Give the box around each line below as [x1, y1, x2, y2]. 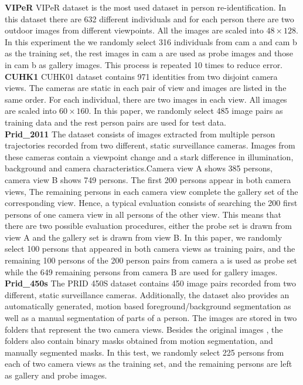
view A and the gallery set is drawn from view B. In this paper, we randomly [5, 231, 282, 243]
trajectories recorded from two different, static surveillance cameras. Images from [5, 139, 295, 151]
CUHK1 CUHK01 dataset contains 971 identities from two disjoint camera [5, 70, 278, 82]
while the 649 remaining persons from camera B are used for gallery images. [5, 265, 278, 278]
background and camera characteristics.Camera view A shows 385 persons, [5, 162, 273, 174]
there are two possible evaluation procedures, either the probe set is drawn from [5, 219, 292, 232]
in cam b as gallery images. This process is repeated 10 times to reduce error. [5, 58, 283, 70]
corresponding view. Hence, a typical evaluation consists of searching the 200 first [5, 197, 298, 209]
